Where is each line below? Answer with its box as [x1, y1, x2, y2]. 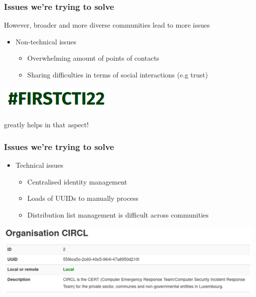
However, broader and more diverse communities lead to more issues [4, 20, 210, 30]
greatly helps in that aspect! [4, 119, 89, 130]
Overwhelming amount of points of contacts [27, 53, 160, 63]
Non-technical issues [15, 36, 76, 46]
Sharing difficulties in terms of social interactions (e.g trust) [27, 70, 208, 79]
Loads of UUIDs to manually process [27, 193, 139, 203]
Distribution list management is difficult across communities [27, 209, 209, 220]
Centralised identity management [27, 176, 128, 186]
